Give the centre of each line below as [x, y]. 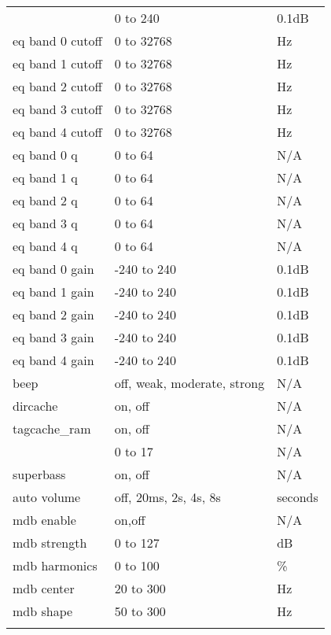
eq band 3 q [45, 223]
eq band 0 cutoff [57, 41]
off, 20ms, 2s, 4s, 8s [167, 497]
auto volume [47, 497]
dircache [35, 406]
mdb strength [50, 543]
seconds [298, 497]
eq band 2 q [45, 200]
